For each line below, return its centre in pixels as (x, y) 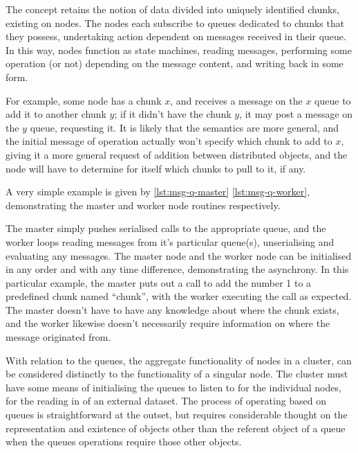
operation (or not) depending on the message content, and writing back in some (175, 63)
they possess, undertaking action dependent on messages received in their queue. (176, 36)
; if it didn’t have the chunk (173, 114)
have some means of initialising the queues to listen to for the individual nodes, (173, 387)
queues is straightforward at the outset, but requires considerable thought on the (177, 415)
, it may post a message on (296, 114)
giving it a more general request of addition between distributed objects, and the (177, 154)
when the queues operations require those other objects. (124, 442)
